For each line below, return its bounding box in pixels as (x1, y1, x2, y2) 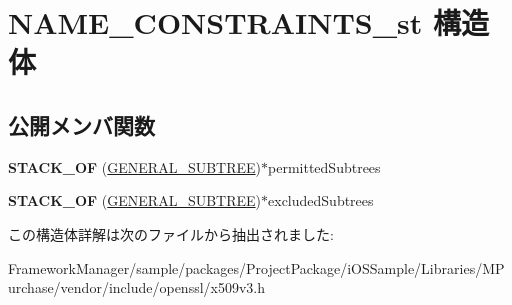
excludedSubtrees (268, 190, 374, 211)
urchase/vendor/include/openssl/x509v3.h (8, 277, 266, 298)
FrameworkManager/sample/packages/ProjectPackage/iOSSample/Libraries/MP (8, 257, 505, 278)
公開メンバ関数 (8, 109, 155, 140)
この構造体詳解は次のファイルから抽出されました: (8, 223, 334, 244)
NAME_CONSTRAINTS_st (8, 2, 423, 43)
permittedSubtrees (268, 156, 381, 177)
